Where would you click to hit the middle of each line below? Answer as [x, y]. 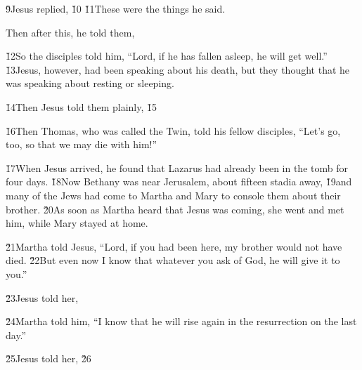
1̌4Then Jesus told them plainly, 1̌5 [82, 106]
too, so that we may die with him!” [82, 144]
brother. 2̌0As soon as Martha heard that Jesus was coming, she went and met [175, 209]
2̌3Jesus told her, [42, 297]
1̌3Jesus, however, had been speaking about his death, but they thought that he [178, 69]
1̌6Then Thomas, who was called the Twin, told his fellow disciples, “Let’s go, [173, 130]
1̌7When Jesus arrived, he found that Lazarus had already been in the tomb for [177, 167]
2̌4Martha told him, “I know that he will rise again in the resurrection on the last [181, 321]
